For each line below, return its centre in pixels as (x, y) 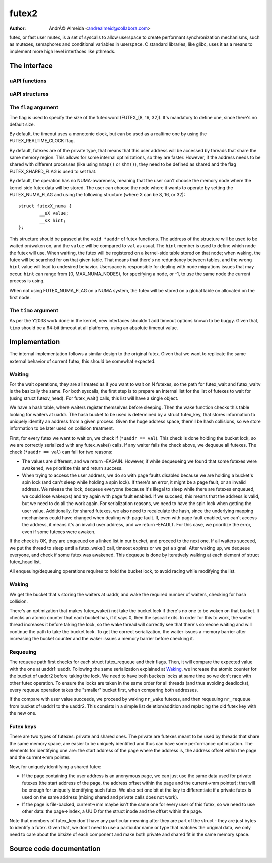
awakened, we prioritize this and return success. (72, 468)
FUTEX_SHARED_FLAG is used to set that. (53, 171)
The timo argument (34, 310)
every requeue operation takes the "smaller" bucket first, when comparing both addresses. (104, 690)
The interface (31, 66)
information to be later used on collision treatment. (62, 428)
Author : (18, 28)
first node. (20, 297)
